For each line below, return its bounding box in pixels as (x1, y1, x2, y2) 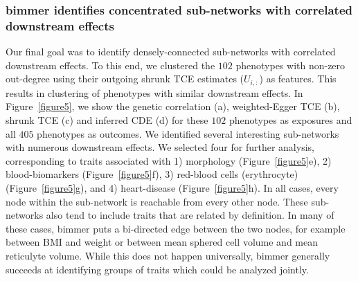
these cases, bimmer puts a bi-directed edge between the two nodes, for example (6, 221, 346, 235)
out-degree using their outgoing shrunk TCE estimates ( (6, 71, 244, 86)
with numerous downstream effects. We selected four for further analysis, (6, 140, 314, 154)
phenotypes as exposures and (229, 112, 352, 127)
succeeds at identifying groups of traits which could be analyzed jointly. (6, 262, 309, 276)
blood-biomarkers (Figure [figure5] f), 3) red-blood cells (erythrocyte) (6, 167, 298, 181)
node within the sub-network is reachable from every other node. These (6, 194, 308, 208)
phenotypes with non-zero (235, 57, 346, 72)
